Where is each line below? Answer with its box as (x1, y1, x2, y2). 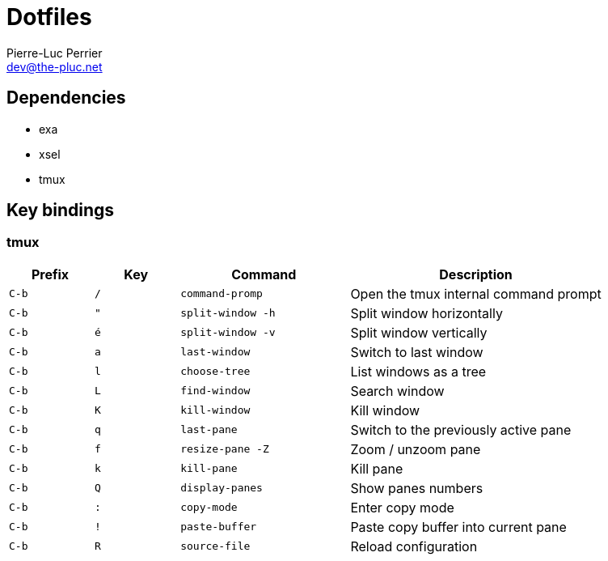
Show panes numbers (350, 479, 483, 496)
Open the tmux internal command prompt (350, 285, 602, 302)
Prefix (31, 266, 70, 283)
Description (439, 266, 513, 283)
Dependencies (6, 87, 126, 108)
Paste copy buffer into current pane (350, 518, 567, 535)
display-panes (180, 482, 263, 495)
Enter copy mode (350, 499, 454, 516)
